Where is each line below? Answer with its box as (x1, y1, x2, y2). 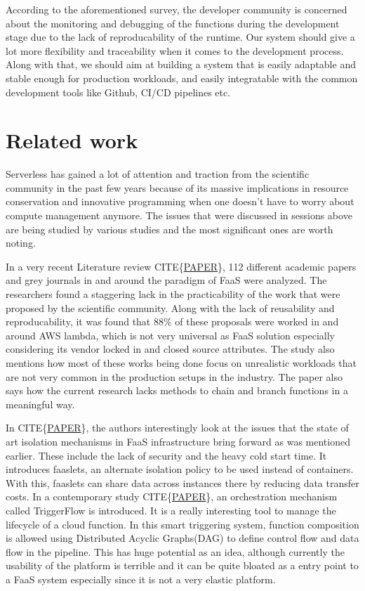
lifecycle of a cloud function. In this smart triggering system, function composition (6, 517, 359, 531)
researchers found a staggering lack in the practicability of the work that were (6, 287, 340, 301)
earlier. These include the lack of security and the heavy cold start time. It (6, 448, 327, 462)
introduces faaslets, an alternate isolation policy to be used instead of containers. (6, 462, 354, 476)
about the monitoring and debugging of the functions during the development (6, 15, 340, 30)
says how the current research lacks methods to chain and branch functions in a (6, 383, 348, 398)
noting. (6, 235, 36, 250)
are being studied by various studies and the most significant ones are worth (6, 221, 333, 236)
